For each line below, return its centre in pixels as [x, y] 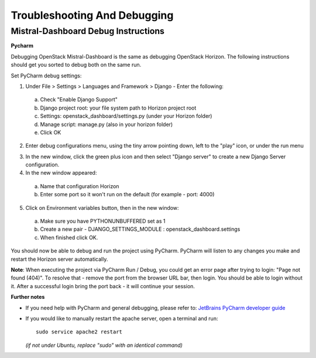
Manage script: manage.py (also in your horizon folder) [107, 124]
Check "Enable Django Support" [79, 100]
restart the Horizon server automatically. [59, 259]
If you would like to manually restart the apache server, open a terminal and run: [122, 318]
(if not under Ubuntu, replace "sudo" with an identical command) [104, 345]
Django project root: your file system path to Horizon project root [118, 108]
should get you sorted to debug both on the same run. [76, 65]
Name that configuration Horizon [80, 186]
